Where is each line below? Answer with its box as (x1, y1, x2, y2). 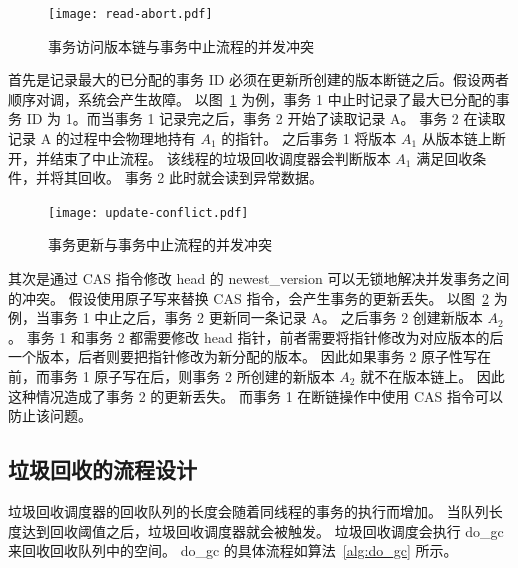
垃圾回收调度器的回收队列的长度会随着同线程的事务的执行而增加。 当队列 (8, 501, 489, 522)
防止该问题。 (8, 405, 92, 426)
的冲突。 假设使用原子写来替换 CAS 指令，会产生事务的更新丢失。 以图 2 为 (8, 287, 508, 308)
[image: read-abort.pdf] (48, 7, 213, 21)
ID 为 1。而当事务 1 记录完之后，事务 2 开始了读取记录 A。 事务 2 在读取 (26, 108, 506, 129)
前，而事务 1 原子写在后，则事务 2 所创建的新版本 (8, 366, 335, 387)
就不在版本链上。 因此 (360, 366, 505, 387)
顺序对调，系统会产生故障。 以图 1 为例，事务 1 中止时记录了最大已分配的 (8, 88, 496, 109)
